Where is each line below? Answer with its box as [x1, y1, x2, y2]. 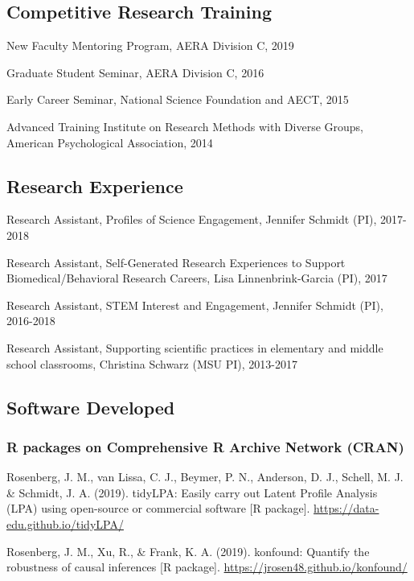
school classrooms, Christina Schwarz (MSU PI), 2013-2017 [6, 355, 297, 372]
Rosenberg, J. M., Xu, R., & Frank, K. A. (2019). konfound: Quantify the [6, 542, 370, 559]
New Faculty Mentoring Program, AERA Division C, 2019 [6, 37, 294, 54]
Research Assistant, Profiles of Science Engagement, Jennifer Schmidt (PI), [6, 211, 377, 228]
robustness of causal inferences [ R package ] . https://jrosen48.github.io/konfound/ [6, 558, 408, 575]
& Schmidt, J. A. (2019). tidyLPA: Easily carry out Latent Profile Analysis [6, 484, 378, 501]
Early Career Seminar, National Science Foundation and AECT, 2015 [6, 91, 349, 108]
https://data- [314, 500, 379, 517]
